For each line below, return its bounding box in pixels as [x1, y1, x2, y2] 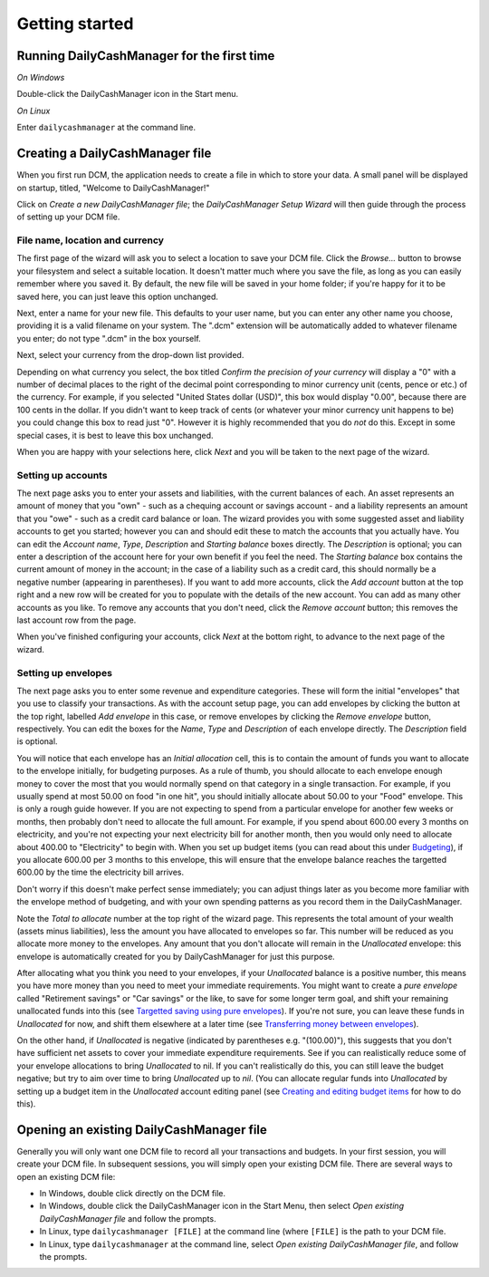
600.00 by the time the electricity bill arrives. [16, 866, 185, 878]
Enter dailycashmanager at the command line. [16, 122, 197, 133]
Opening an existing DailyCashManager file [16, 1122, 267, 1137]
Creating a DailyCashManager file [16, 146, 212, 161]
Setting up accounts [16, 469, 108, 481]
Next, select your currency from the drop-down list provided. [16, 350, 244, 361]
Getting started [16, 14, 134, 34]
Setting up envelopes [16, 666, 113, 679]
